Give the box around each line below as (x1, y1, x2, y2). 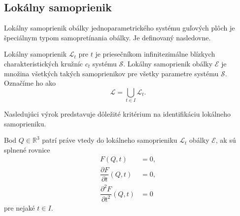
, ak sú (215, 135, 236, 145)
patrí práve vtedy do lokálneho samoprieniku (42, 135, 177, 145)
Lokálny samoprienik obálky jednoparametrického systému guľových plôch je (4, 23, 235, 33)
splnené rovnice (4, 144, 50, 154)
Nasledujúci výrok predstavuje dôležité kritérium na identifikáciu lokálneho (4, 109, 231, 119)
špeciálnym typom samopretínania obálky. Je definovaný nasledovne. (4, 32, 211, 42)
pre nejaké (4, 202, 35, 213)
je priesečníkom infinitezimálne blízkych (95, 49, 215, 59)
